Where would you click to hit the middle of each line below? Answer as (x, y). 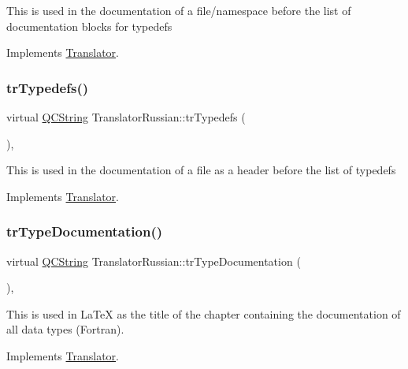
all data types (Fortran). (65, 329)
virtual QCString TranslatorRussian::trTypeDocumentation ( (154, 261)
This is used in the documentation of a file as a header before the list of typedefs (201, 170)
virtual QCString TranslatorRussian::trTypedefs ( (126, 117)
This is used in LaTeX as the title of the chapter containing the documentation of (204, 313)
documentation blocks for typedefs (89, 26)
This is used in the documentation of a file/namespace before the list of (179, 10)
